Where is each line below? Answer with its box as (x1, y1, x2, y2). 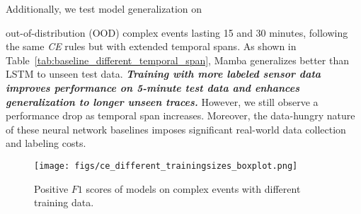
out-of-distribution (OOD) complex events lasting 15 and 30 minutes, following (6, 25, 348, 40)
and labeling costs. (6, 136, 86, 150)
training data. (34, 195, 94, 210)
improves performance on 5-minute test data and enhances (6, 80, 299, 95)
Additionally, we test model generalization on (6, 1, 202, 16)
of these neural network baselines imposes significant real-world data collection (6, 121, 346, 136)
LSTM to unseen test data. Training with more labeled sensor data (6, 66, 321, 81)
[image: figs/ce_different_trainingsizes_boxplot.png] (34, 160, 298, 171)
